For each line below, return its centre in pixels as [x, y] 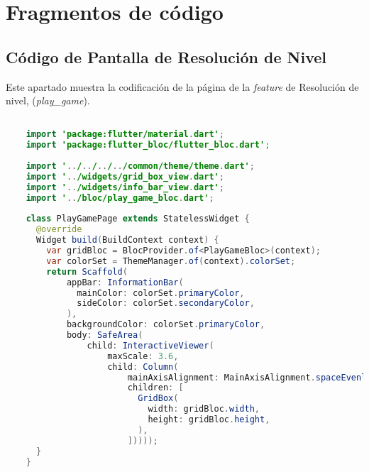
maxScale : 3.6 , [143, 356]
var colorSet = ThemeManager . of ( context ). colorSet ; [171, 261]
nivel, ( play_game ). [48, 100]
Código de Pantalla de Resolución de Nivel [166, 56]
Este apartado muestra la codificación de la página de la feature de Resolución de [182, 86]
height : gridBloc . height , [209, 420]
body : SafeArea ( [105, 335]
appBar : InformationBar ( [125, 282]
